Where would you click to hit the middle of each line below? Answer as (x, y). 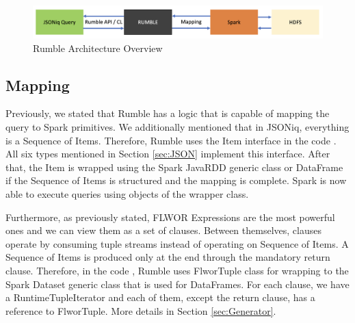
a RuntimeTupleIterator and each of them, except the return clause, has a (160, 297)
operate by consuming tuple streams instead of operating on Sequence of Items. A (177, 243)
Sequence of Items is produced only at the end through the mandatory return (168, 257)
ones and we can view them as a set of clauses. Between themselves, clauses (163, 230)
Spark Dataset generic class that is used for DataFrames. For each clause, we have (177, 284)
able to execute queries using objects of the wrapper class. (127, 193)
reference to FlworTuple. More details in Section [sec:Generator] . (141, 310)
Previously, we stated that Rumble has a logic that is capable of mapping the (168, 113)
